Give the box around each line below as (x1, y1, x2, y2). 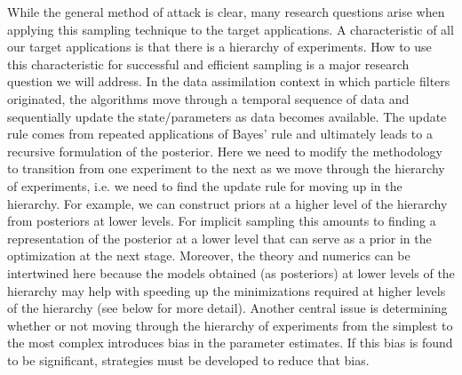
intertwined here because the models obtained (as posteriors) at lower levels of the (7, 263, 455, 282)
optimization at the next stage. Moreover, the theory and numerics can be (7, 246, 410, 265)
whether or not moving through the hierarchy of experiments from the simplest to (7, 315, 453, 334)
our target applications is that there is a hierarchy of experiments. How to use (7, 37, 432, 56)
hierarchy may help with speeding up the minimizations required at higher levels (7, 281, 446, 299)
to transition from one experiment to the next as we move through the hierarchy (7, 159, 445, 178)
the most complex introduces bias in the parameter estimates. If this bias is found (7, 333, 453, 352)
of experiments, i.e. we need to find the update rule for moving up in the (7, 176, 402, 195)
